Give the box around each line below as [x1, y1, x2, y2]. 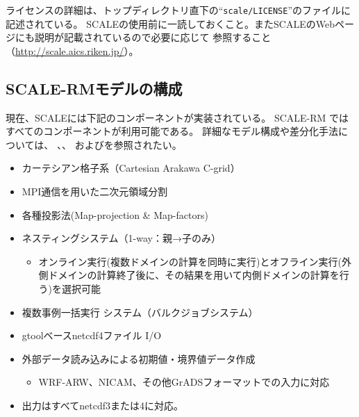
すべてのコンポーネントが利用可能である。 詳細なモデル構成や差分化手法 [6, 124, 338, 138]
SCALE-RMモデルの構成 [6, 77, 183, 99]
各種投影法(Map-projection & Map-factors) [22, 207, 208, 222]
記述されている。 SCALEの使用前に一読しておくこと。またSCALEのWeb [6, 16, 335, 31]
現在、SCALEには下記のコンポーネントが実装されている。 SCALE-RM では [6, 110, 349, 124]
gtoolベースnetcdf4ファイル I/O [22, 328, 162, 343]
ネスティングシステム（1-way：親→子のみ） [22, 231, 221, 245]
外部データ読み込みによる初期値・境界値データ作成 [22, 351, 256, 366]
